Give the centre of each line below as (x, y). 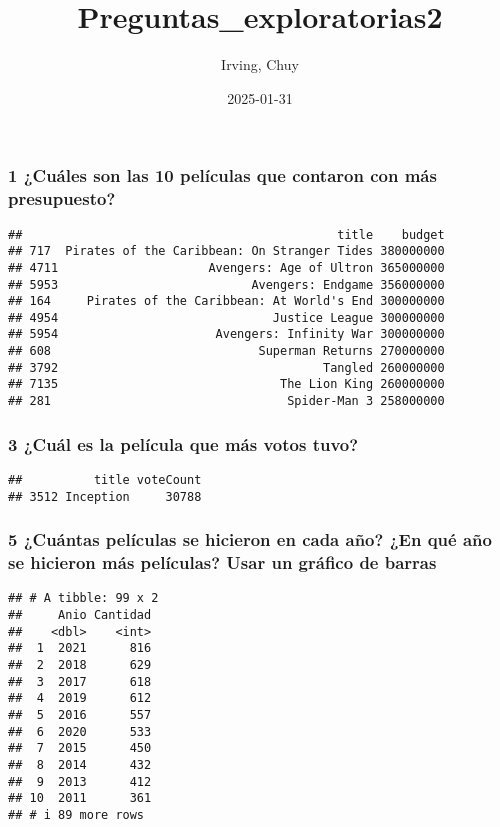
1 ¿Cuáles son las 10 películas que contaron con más (222, 175)
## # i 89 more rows (76, 814)
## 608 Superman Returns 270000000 (226, 351)
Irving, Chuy (260, 64)
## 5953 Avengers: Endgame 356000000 (226, 284)
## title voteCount (105, 479)
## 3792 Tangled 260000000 (226, 367)
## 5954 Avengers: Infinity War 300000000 (226, 334)
